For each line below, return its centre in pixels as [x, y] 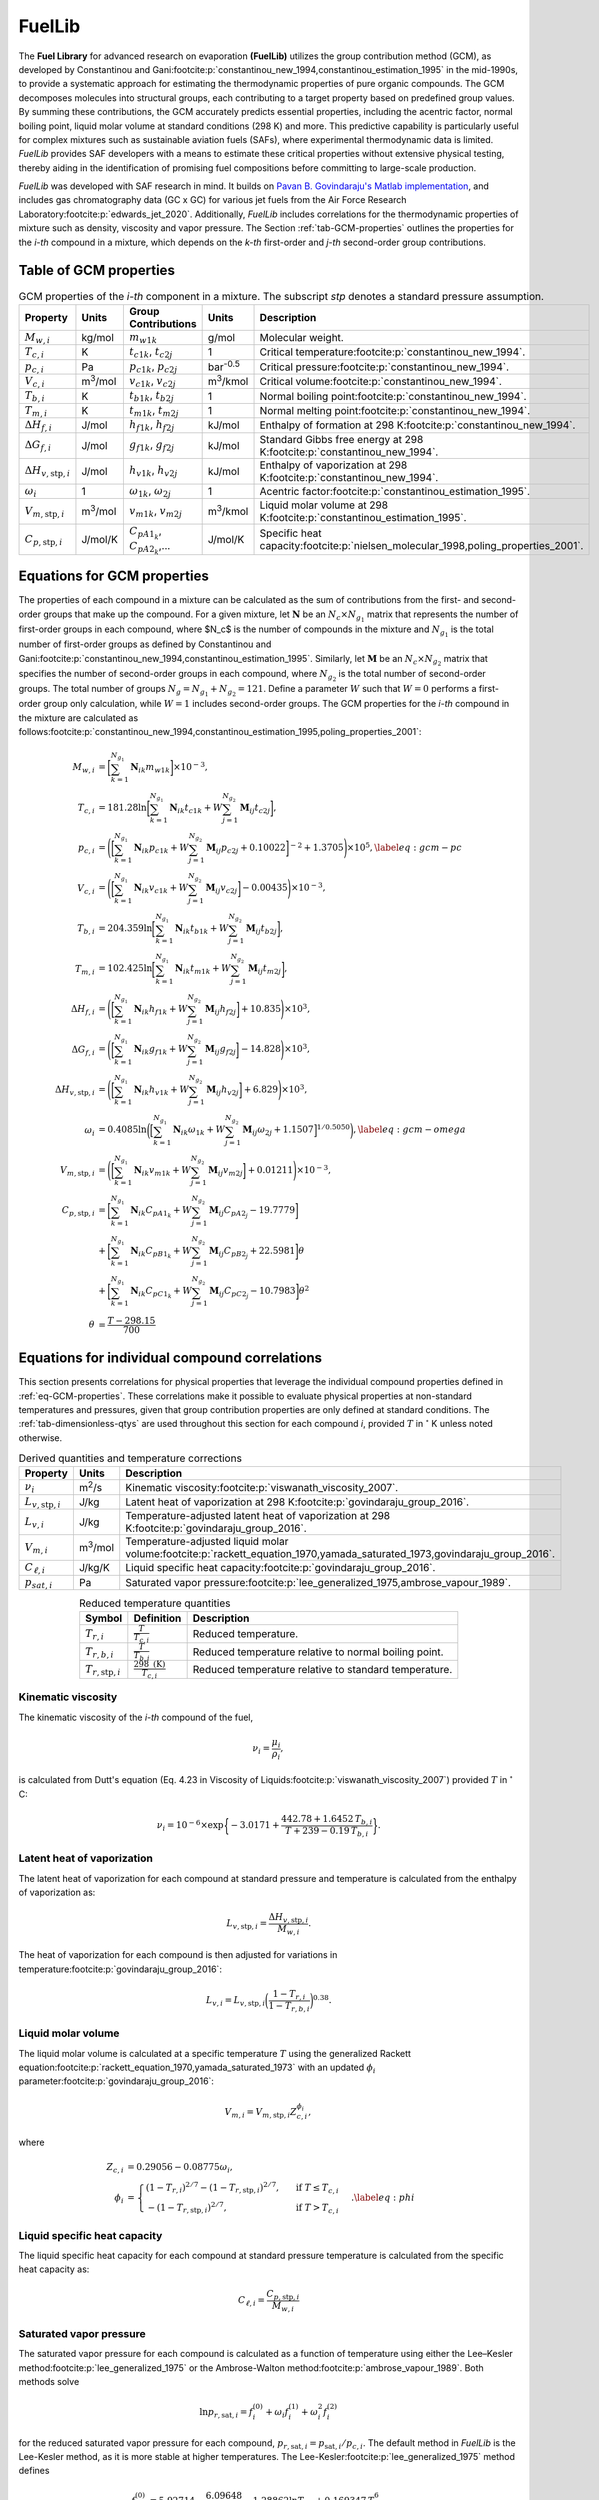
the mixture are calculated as [78, 717]
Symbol [104, 1618]
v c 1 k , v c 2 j [152, 382]
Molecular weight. [301, 338]
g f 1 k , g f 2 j [151, 446]
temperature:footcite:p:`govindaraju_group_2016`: [120, 1969]
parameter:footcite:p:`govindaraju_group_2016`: [116, 2081]
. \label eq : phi [383, 2198]
